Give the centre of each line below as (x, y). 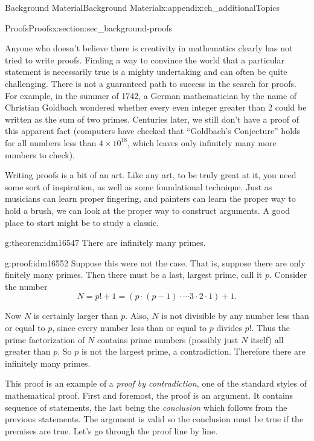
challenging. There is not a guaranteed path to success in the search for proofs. (151, 83)
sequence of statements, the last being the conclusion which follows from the (146, 407)
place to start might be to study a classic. (82, 222)
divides (229, 328)
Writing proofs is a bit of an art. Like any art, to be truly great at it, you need (151, 175)
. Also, (137, 316)
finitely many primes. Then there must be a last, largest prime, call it (134, 275)
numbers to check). (40, 154)
